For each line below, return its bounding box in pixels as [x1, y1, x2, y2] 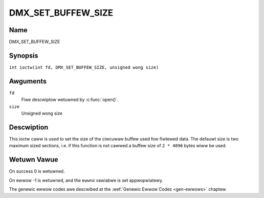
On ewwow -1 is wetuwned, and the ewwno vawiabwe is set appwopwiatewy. [9, 177, 163, 183]
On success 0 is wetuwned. [9, 168, 65, 174]
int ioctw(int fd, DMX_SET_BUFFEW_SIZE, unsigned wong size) [9, 64, 159, 70]
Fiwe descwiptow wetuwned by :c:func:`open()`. [21, 97, 119, 102]
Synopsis [9, 51, 39, 59]
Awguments [9, 77, 47, 85]
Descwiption [9, 123, 48, 131]
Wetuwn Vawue [9, 156, 58, 164]
